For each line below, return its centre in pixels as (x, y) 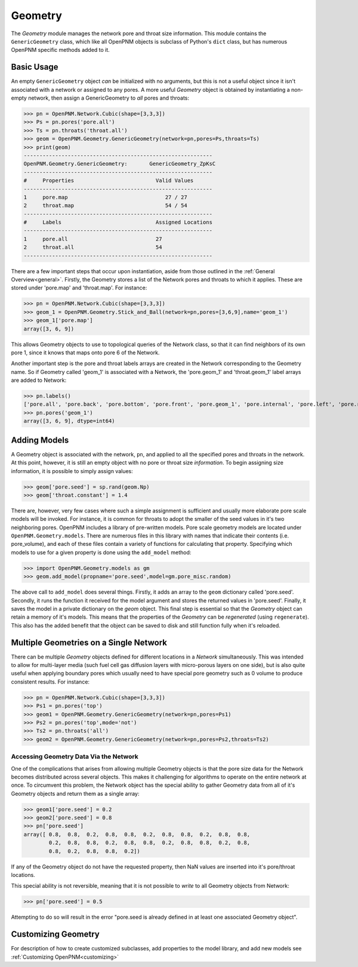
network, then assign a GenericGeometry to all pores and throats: (108, 98)
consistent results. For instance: (50, 682)
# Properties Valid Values (109, 181)
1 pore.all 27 (93, 239)
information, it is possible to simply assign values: (72, 471)
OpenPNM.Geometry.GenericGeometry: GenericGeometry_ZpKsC (120, 164)
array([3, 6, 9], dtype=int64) (70, 421)
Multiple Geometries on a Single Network (89, 642)
